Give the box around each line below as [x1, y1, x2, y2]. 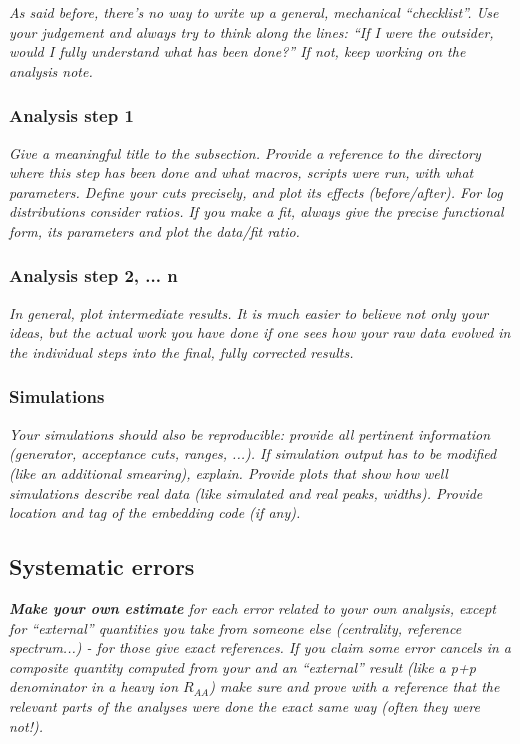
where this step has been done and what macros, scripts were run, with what [9, 162, 474, 183]
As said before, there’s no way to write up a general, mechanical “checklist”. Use [9, 2, 499, 22]
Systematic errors [9, 551, 195, 582]
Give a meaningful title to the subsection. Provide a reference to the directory [9, 142, 481, 163]
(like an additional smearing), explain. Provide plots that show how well [9, 462, 448, 483]
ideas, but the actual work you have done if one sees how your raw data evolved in [9, 322, 511, 343]
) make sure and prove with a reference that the [209, 676, 500, 697]
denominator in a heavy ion [9, 676, 179, 697]
